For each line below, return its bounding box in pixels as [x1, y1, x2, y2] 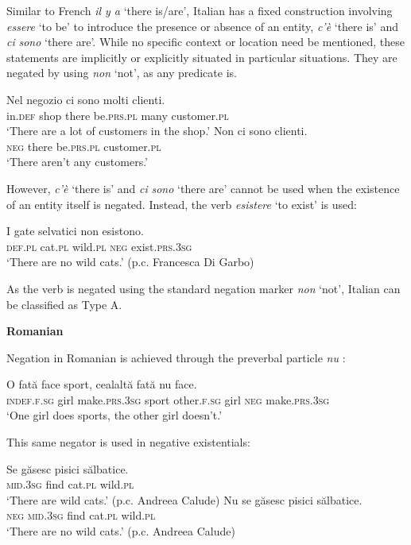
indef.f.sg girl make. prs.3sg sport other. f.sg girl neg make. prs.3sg [6, 391, 330, 408]
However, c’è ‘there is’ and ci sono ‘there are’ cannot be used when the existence [6, 180, 400, 196]
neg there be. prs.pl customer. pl [6, 137, 161, 154]
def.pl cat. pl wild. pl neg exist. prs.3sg [6, 238, 192, 254]
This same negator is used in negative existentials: [6, 434, 250, 450]
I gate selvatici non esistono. [6, 222, 144, 239]
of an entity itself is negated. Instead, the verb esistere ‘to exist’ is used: [6, 195, 357, 212]
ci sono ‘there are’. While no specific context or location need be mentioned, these [6, 33, 405, 50]
